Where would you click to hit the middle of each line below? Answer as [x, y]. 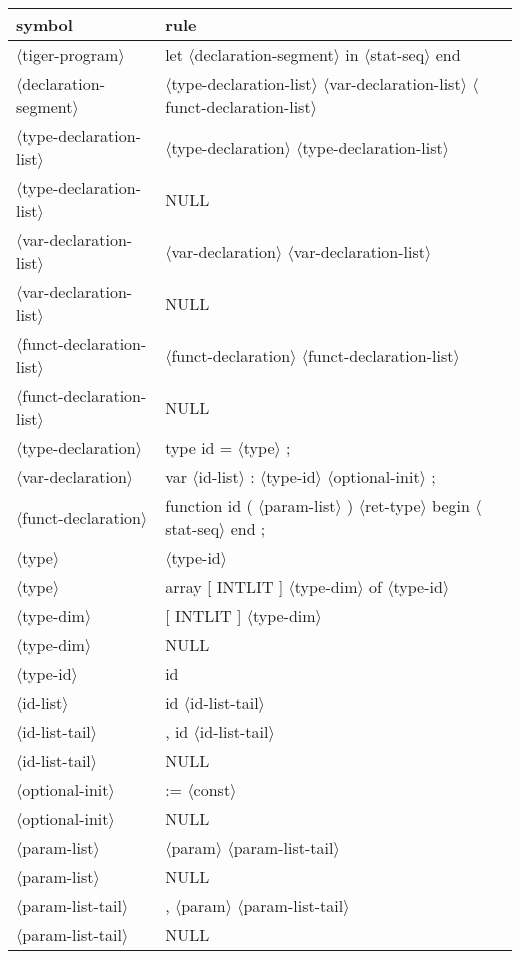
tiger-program [70, 54]
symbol [44, 24]
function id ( [209, 505]
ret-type [392, 505]
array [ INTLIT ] [224, 586]
